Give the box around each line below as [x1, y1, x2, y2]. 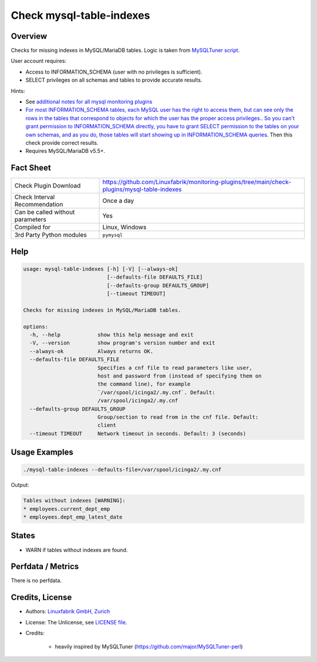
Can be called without [14, 208, 75, 216]
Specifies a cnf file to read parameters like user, [97, 365, 252, 371]
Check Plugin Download [14, 182, 81, 190]
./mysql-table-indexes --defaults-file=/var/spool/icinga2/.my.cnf [23, 466, 222, 473]
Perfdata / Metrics [11, 561, 79, 571]
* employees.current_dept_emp [23, 506, 110, 512]
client [97, 422, 117, 429]
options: [23, 323, 49, 330]
